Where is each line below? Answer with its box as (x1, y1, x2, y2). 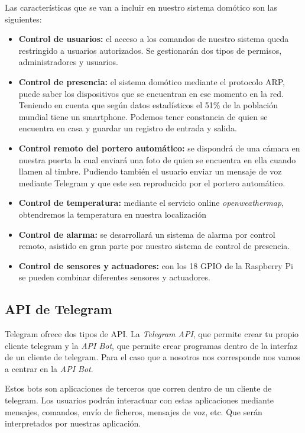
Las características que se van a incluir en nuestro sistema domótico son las (5, 1, 278, 13)
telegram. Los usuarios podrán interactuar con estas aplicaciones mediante (5, 394, 274, 406)
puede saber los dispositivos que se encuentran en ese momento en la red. (18, 87, 284, 99)
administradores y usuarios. (18, 56, 118, 68)
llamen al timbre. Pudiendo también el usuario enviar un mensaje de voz (18, 165, 282, 177)
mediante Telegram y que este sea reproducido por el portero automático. (18, 176, 285, 189)
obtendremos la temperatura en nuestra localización (18, 208, 207, 220)
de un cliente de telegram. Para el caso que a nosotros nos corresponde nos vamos (5, 351, 300, 363)
